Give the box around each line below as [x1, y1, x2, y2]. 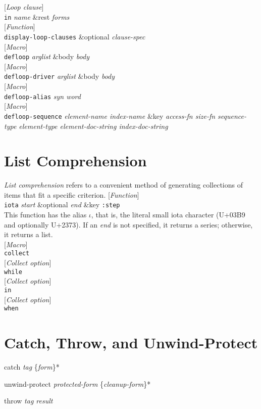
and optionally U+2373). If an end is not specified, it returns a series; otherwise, [4, 219, 253, 230]
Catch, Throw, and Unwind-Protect [4, 332, 258, 353]
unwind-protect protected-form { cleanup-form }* [4, 378, 151, 389]
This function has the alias [4, 209, 87, 220]
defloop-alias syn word [4, 90, 81, 101]
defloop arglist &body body [4, 51, 89, 62]
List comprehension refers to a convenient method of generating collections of [4, 179, 243, 190]
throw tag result [4, 395, 53, 406]
